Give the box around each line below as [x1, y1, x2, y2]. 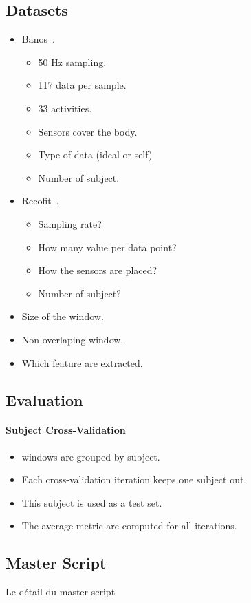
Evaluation [6, 389, 83, 410]
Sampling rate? [38, 216, 102, 231]
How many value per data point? [38, 240, 177, 254]
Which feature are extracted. [21, 355, 143, 370]
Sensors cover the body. [38, 124, 138, 138]
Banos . [21, 32, 55, 46]
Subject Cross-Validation [6, 423, 126, 437]
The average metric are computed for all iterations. [21, 518, 237, 533]
